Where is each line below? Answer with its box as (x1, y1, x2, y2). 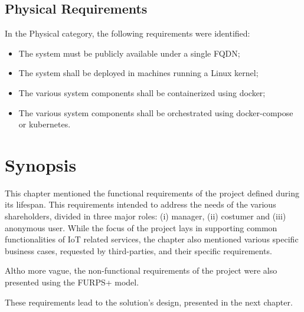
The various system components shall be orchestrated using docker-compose (18, 106, 293, 119)
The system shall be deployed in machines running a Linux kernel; (18, 67, 259, 79)
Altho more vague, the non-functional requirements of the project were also (5, 264, 277, 277)
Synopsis (5, 152, 77, 176)
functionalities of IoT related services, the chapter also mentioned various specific (5, 233, 299, 245)
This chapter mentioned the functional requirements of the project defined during (5, 186, 299, 199)
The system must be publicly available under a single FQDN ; (18, 47, 240, 59)
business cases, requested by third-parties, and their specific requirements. (5, 244, 272, 257)
